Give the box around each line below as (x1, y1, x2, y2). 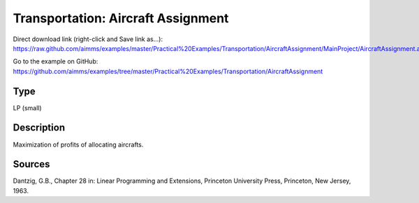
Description (13, 122, 66, 134)
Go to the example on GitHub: (13, 57, 98, 66)
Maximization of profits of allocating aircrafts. (13, 140, 144, 149)
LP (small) (13, 103, 42, 112)
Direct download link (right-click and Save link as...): (13, 35, 163, 43)
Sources (13, 158, 50, 170)
